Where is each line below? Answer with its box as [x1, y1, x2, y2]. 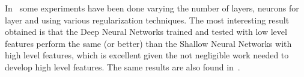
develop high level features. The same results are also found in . [5, 60, 240, 73]
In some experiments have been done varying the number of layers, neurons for [5, 2, 299, 14]
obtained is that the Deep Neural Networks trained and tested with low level [5, 25, 287, 38]
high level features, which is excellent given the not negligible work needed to [5, 49, 289, 61]
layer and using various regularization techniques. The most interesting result [5, 13, 290, 26]
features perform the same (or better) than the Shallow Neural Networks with [5, 37, 292, 49]
